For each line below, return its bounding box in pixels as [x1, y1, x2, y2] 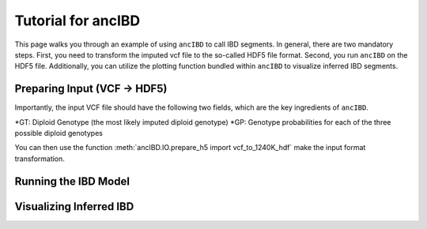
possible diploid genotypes [14, 129, 103, 138]
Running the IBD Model [14, 175, 130, 188]
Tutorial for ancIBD [14, 12, 141, 29]
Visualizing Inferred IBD [14, 200, 134, 213]
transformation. [14, 154, 65, 163]
